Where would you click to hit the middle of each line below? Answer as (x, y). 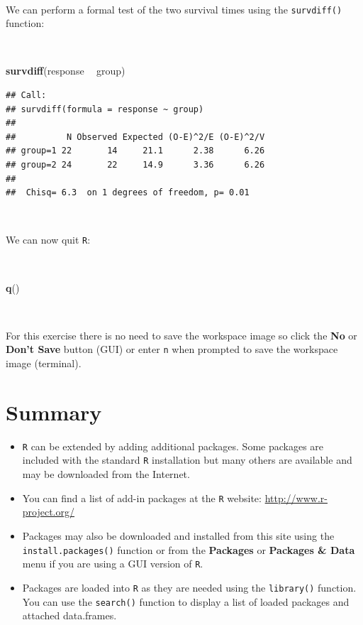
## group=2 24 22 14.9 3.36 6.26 (135, 165)
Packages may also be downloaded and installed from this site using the (178, 535)
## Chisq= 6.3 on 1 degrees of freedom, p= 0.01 (128, 193)
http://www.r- (296, 498)
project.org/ (49, 512)
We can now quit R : (48, 240)
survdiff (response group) (66, 71)
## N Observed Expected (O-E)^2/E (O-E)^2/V (135, 137)
